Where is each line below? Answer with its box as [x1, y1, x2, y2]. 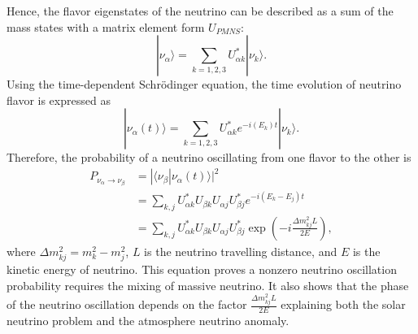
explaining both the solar [281, 296, 406, 313]
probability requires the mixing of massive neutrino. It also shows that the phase [7, 276, 409, 293]
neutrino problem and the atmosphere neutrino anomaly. [7, 312, 290, 328]
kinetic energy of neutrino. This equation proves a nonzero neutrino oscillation [7, 261, 397, 278]
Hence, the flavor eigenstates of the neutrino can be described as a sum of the [7, 2, 394, 19]
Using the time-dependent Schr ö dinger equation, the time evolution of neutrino [7, 76, 402, 93]
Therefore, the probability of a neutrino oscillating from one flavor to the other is [7, 149, 411, 166]
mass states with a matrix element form [7, 18, 205, 35]
